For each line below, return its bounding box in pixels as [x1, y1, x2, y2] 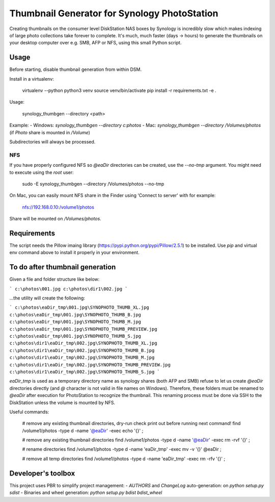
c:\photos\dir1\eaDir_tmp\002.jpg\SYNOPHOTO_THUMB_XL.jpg [9, 340, 157, 346]
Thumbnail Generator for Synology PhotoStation [9, 8, 218, 19]
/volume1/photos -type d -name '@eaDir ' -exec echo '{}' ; [22, 428, 144, 434]
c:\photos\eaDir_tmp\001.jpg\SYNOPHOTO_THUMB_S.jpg [9, 333, 142, 339]
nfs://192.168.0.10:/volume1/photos [22, 204, 94, 210]
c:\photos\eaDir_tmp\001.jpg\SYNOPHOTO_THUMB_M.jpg [9, 319, 142, 325]
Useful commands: [9, 409, 49, 415]
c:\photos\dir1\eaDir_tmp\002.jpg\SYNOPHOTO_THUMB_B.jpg [9, 347, 155, 353]
